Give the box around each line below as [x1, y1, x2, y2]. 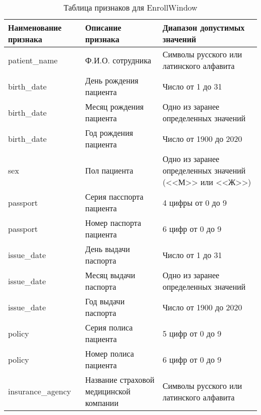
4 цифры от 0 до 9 [162, 196, 227, 208]
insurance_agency [8, 385, 71, 397]
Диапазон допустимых [162, 22, 245, 33]
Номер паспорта [85, 217, 142, 228]
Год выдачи [85, 295, 125, 307]
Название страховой [85, 374, 155, 385]
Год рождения [85, 127, 134, 138]
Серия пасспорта [85, 191, 144, 202]
